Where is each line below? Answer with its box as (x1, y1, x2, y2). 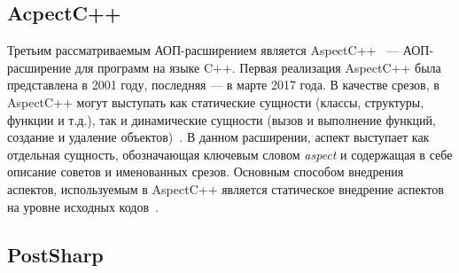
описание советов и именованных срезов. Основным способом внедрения (7, 162, 404, 181)
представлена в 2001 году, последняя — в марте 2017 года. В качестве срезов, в (7, 75, 440, 94)
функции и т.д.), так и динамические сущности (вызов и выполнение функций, (7, 110, 436, 129)
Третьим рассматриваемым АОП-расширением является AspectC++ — (7, 41, 400, 59)
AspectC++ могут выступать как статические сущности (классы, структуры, (7, 92, 424, 111)
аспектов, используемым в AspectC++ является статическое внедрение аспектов (7, 179, 444, 198)
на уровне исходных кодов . (7, 197, 159, 215)
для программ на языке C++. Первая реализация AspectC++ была (74, 58, 441, 76)
